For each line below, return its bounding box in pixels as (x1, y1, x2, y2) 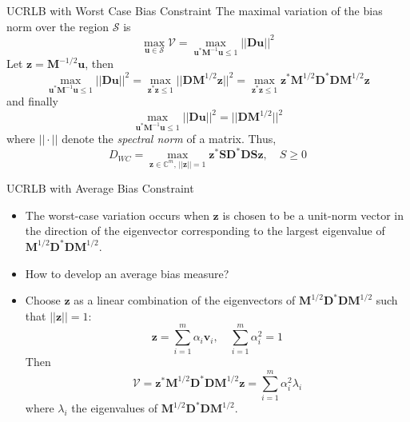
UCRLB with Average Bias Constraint (6, 180, 194, 197)
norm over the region (6, 18, 109, 34)
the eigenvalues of (71, 400, 158, 416)
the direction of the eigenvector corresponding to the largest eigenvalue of (25, 222, 385, 239)
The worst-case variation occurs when (25, 206, 209, 223)
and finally (6, 93, 58, 109)
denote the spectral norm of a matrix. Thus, (62, 130, 277, 147)
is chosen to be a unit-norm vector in (222, 206, 404, 223)
